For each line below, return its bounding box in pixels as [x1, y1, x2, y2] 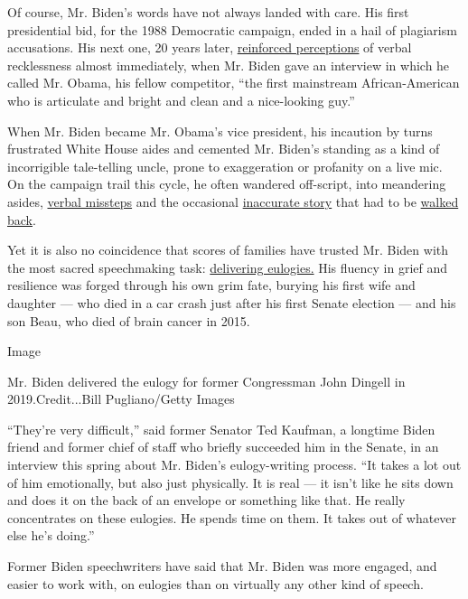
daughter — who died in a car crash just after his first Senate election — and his [7, 293, 456, 312]
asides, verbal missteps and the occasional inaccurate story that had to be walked [7, 192, 459, 211]
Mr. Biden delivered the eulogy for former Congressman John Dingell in [7, 371, 406, 390]
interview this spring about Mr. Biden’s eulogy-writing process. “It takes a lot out [7, 455, 462, 474]
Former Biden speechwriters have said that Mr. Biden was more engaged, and [7, 557, 437, 576]
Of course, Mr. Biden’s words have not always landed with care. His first [7, 3, 409, 21]
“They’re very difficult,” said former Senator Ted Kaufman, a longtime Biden [7, 419, 435, 438]
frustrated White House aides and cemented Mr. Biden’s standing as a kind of [7, 139, 440, 158]
